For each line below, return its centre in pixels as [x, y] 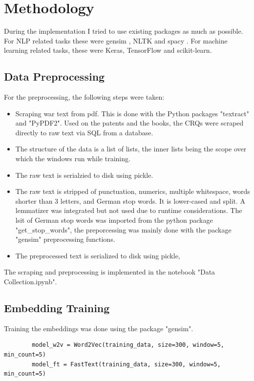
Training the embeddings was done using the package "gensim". [99, 328]
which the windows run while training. [73, 159]
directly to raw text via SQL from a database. [84, 132]
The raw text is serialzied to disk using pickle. [84, 175]
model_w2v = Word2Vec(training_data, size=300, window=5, [128, 345]
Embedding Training [57, 308]
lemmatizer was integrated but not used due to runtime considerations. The [129, 210]
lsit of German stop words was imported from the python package [114, 220]
